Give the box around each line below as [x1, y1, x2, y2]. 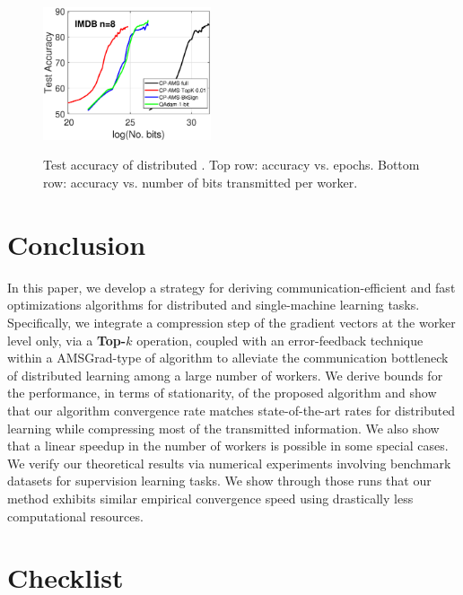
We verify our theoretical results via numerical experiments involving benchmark [7, 453, 451, 472]
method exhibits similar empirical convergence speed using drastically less [7, 488, 414, 507]
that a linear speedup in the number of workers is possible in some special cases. [7, 436, 449, 455]
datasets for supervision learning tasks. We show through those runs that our [7, 471, 432, 490]
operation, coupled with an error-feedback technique [136, 330, 424, 349]
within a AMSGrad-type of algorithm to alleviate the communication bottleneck [7, 348, 449, 367]
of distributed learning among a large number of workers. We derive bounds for [7, 365, 443, 384]
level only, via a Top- [7, 330, 127, 349]
